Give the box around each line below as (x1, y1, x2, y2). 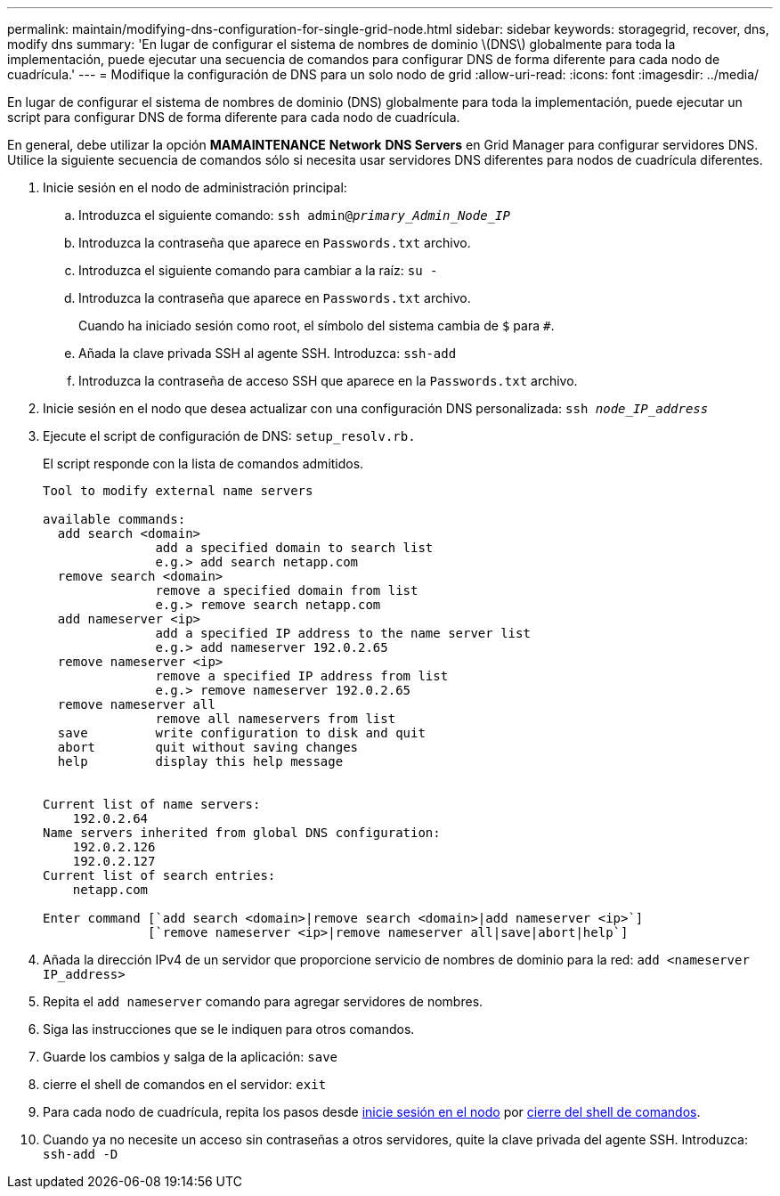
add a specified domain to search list (155, 541, 434, 555)
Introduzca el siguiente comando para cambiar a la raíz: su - (78, 263, 438, 278)
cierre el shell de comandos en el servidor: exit (43, 1077, 327, 1092)
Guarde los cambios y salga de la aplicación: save (43, 1049, 337, 1064)
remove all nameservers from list (155, 712, 396, 726)
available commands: (43, 512, 186, 526)
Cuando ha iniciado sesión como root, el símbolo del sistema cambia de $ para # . (78, 318, 555, 333)
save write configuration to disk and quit (57, 726, 426, 740)
